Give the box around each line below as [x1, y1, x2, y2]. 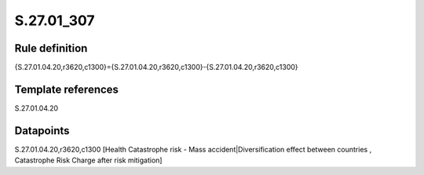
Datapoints [14, 124, 70, 137]
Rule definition [14, 42, 88, 55]
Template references [14, 82, 119, 96]
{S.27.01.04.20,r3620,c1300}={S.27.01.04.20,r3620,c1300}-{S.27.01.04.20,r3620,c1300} [14, 63, 298, 72]
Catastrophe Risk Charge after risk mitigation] [14, 155, 163, 165]
